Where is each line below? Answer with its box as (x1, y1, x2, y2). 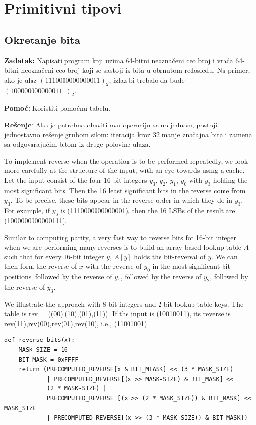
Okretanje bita (4, 32, 81, 47)
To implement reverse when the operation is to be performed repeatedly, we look (4, 155, 248, 166)
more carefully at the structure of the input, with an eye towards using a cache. (4, 165, 245, 175)
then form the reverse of (4, 261, 77, 271)
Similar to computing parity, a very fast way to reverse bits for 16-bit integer (4, 232, 237, 242)
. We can (211, 251, 238, 261)
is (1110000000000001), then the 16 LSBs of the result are (60, 205, 235, 215)
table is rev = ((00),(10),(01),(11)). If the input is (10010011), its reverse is (4, 308, 231, 319)
